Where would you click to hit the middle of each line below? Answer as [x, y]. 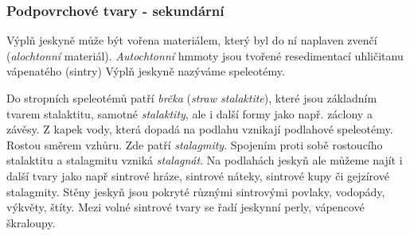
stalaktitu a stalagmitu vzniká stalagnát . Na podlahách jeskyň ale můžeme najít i [205, 160]
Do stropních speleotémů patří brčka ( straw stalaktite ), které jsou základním [192, 98]
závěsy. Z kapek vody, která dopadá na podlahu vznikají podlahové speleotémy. [200, 129]
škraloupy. [31, 222]
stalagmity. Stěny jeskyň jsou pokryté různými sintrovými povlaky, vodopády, [196, 191]
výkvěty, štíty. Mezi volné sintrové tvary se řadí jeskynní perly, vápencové [185, 207]
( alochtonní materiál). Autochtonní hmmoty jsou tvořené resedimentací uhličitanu [205, 55]
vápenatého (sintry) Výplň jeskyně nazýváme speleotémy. [146, 71]
